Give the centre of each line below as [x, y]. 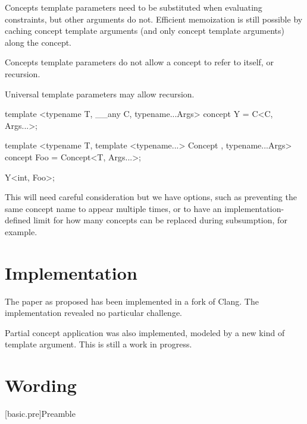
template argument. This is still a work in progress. [98, 344]
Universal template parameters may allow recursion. [100, 94]
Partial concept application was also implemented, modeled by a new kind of [145, 332]
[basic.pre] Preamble [40, 414]
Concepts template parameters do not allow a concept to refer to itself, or [139, 62]
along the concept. [38, 42]
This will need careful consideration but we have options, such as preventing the [151, 197]
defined [18, 220]
